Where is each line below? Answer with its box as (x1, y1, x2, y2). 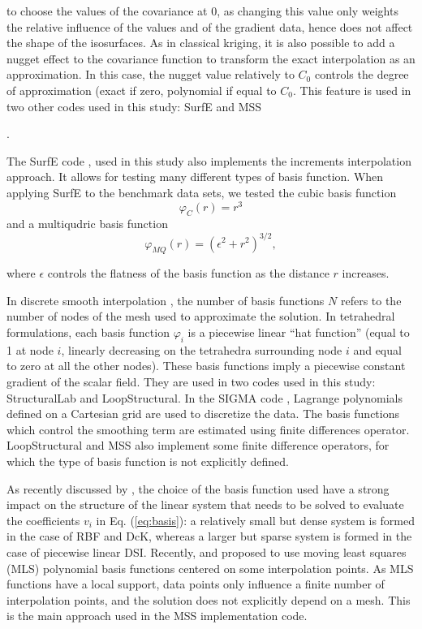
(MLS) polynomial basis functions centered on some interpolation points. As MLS (6, 559, 414, 576)
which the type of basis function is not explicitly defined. (6, 453, 289, 470)
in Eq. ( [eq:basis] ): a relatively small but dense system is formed (96, 511, 415, 528)
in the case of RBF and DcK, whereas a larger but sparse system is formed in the (6, 528, 412, 545)
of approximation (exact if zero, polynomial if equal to (6, 81, 277, 98)
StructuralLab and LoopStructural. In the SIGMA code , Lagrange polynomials (6, 389, 403, 406)
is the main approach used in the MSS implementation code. (6, 607, 308, 624)
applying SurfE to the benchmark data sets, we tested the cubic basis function (6, 183, 397, 200)
